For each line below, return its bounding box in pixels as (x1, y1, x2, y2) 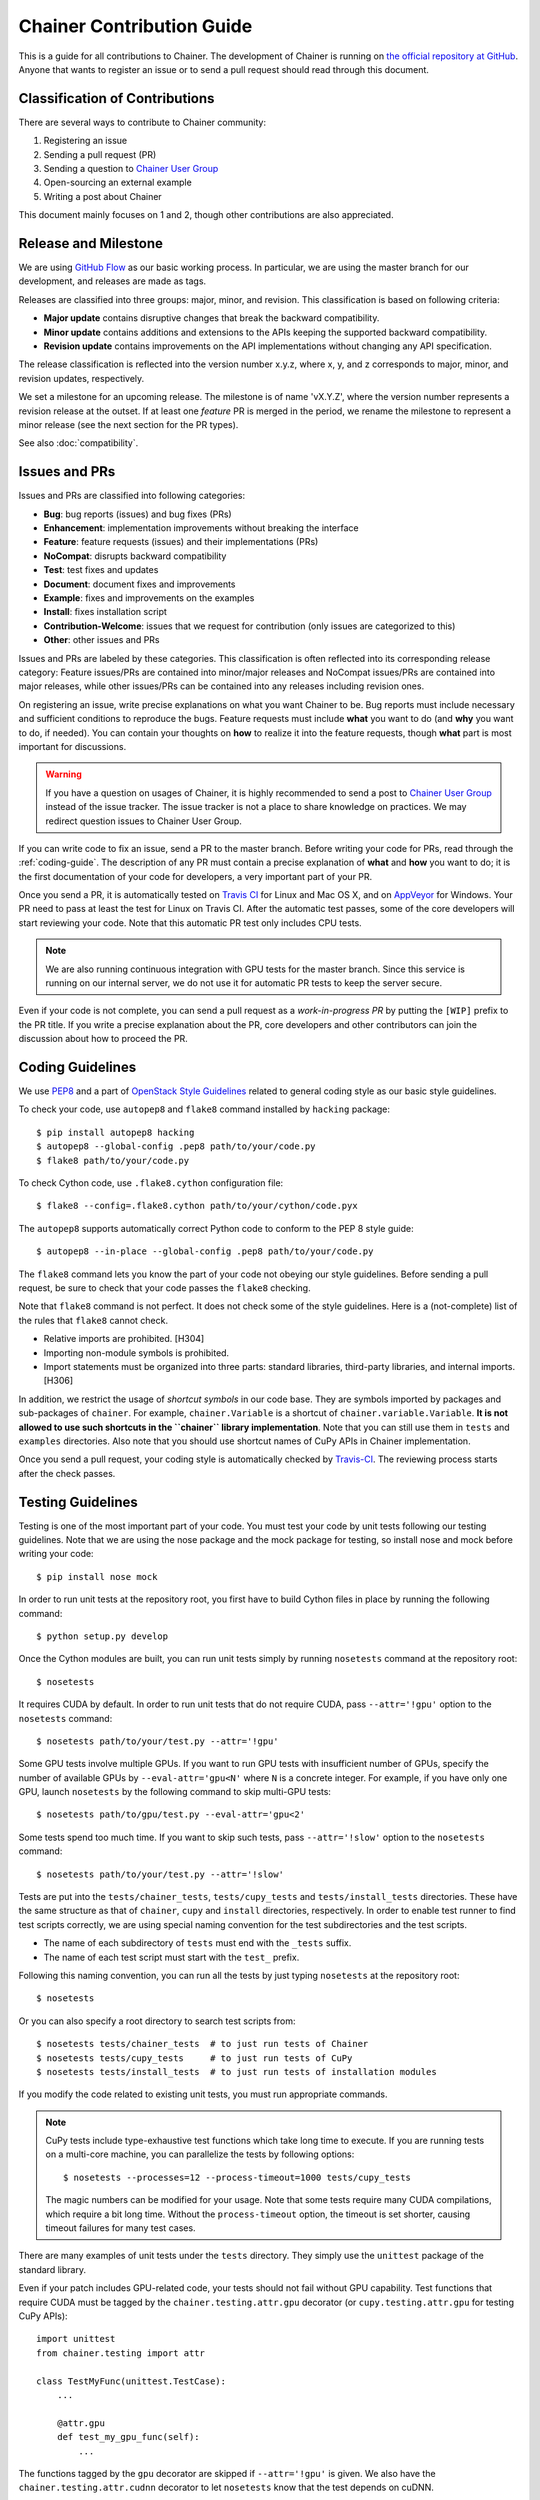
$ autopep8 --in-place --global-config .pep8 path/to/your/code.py (36, 1246, 374, 1257)
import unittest (36, 2333, 116, 2345)
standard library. (18, 2263, 87, 2275)
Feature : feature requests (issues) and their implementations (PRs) (43, 536, 319, 548)
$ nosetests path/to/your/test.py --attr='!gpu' (36, 1735, 279, 1747)
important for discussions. (18, 740, 127, 752)
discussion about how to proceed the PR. (18, 1033, 189, 1045)
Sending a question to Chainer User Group (43, 163, 219, 175)
